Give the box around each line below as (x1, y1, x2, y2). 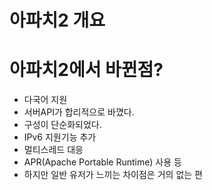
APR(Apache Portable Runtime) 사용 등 (23, 156, 182, 168)
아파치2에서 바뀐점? (9, 59, 164, 81)
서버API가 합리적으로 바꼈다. (23, 106, 135, 118)
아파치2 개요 (9, 9, 106, 32)
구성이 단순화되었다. (23, 119, 102, 131)
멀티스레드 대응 (23, 144, 84, 156)
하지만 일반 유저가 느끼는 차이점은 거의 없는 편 (23, 169, 203, 181)
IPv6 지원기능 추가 (23, 131, 97, 143)
